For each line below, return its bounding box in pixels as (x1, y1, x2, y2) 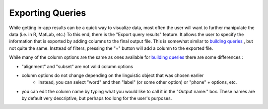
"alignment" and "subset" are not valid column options (21, 63, 134, 69)
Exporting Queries (9, 7, 86, 18)
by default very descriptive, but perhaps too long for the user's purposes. (21, 95, 172, 101)
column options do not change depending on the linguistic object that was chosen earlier (21, 72, 204, 78)
